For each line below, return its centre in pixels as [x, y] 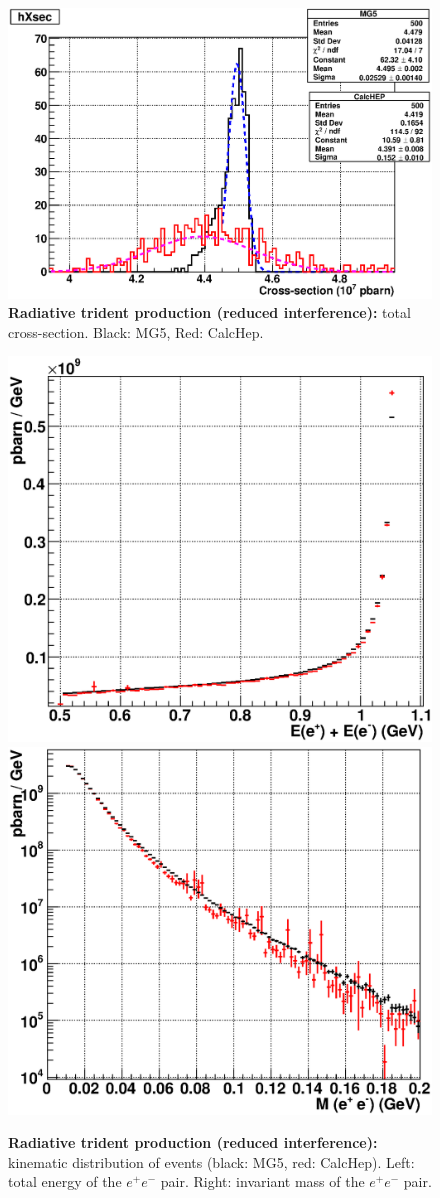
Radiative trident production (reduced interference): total [209, 312]
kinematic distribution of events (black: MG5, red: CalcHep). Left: [211, 1161]
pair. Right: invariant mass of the [262, 1181]
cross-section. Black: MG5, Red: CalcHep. [136, 331]
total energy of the [65, 1181]
